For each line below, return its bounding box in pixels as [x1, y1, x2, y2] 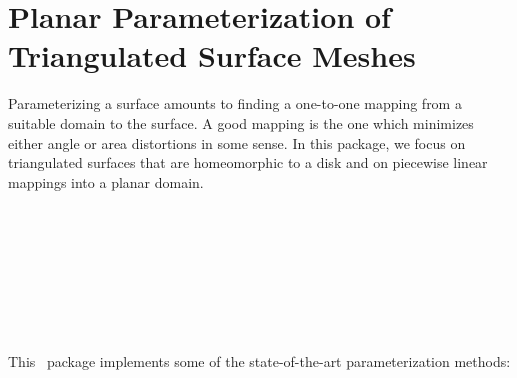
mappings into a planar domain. [8, 171, 204, 192]
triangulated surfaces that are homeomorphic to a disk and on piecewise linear [8, 152, 488, 173]
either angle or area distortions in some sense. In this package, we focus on [8, 132, 466, 153]
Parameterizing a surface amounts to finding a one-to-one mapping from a [8, 93, 462, 114]
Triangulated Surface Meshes [8, 35, 416, 76]
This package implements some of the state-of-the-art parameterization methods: [8, 350, 511, 371]
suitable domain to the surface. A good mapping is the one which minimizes [8, 112, 474, 133]
